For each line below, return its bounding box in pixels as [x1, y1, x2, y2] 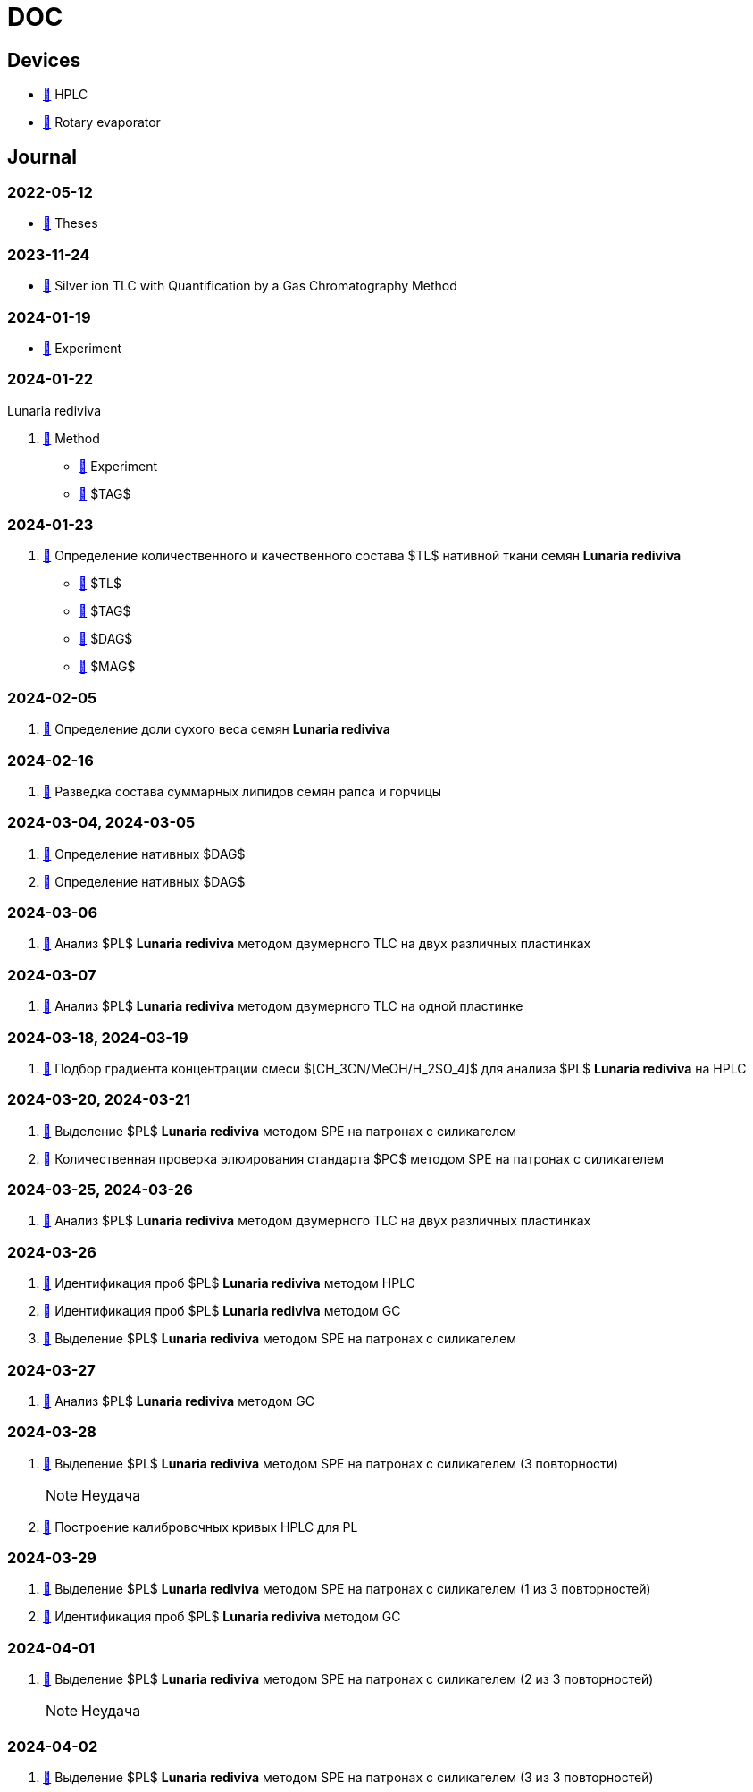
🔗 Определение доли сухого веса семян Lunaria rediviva [43, 721, 390, 737]
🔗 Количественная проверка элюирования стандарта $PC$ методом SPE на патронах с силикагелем [43, 1150, 665, 1166]
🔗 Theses [43, 215, 98, 231]
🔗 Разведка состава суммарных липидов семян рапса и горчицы [43, 783, 442, 799]
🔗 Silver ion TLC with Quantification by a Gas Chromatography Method [43, 278, 457, 294]
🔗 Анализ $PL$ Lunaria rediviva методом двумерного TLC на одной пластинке [43, 998, 523, 1014]
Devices [7, 48, 81, 72]
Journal [7, 145, 77, 168]
